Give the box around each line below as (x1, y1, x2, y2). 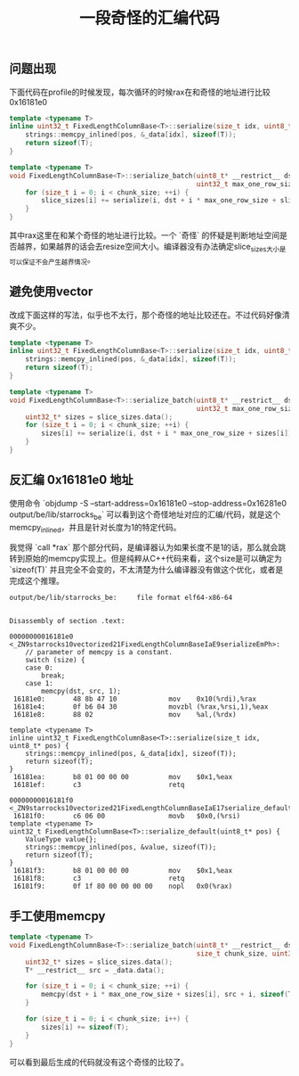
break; (41, 671, 66, 680)
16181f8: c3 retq (12, 875, 185, 883)
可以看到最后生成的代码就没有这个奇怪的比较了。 (9, 1056, 189, 1067)
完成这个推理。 (9, 576, 64, 587)
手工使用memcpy (9, 908, 106, 924)
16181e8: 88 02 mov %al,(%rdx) (12, 710, 238, 719)
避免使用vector (9, 284, 93, 300)
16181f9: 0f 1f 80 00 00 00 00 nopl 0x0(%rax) (12, 882, 233, 891)
